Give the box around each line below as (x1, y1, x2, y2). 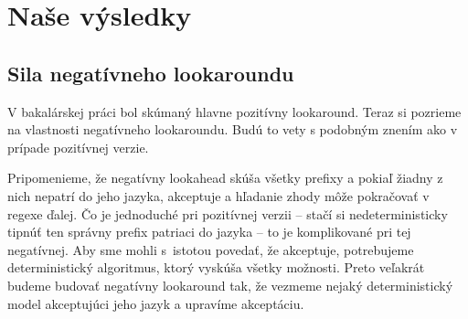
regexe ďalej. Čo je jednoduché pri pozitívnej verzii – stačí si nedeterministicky (7, 204, 448, 223)
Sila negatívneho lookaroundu (7, 58, 294, 87)
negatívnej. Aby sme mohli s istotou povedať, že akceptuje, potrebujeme (7, 239, 414, 259)
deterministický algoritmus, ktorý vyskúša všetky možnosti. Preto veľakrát (7, 258, 425, 277)
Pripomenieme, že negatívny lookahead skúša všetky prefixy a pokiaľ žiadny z (7, 168, 443, 187)
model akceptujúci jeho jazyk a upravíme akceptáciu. (7, 293, 304, 313)
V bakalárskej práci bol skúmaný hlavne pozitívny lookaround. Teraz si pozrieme (7, 101, 462, 121)
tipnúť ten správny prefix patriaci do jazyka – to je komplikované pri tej (7, 222, 411, 241)
